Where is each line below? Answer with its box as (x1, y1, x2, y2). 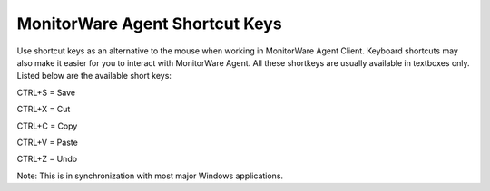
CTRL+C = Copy (16, 120, 78, 131)
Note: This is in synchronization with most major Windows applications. (16, 170, 284, 181)
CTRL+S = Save (16, 87, 76, 98)
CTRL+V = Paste (16, 137, 79, 148)
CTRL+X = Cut (16, 104, 71, 115)
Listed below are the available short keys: (16, 71, 172, 81)
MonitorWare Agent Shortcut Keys (16, 14, 282, 33)
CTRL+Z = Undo (16, 154, 77, 165)
